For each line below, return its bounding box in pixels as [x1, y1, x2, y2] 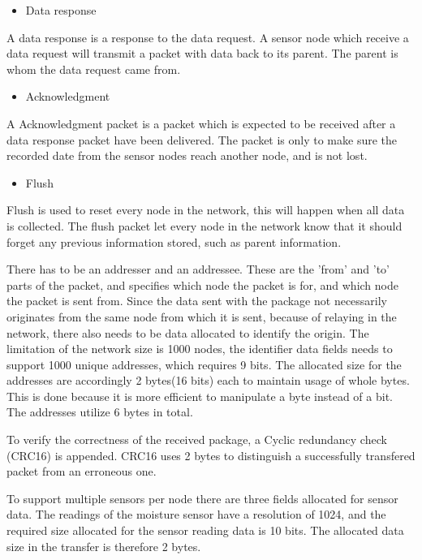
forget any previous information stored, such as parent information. [6, 233, 342, 250]
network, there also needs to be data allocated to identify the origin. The [6, 324, 369, 341]
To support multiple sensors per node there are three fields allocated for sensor [6, 489, 398, 506]
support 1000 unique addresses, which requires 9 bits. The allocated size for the [6, 355, 402, 373]
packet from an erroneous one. [6, 463, 157, 480]
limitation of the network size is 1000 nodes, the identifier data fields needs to [6, 340, 393, 357]
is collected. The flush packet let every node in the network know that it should [6, 217, 403, 234]
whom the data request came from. [6, 60, 181, 77]
